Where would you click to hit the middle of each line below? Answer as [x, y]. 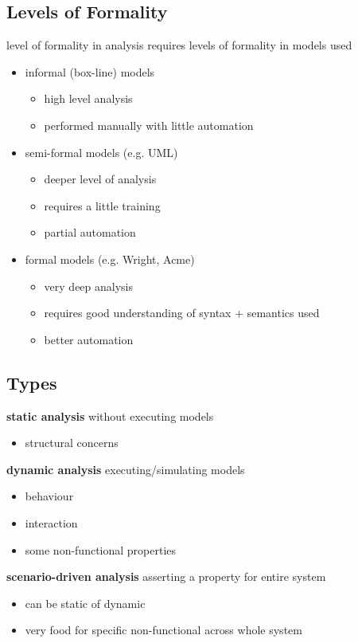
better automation [89, 339]
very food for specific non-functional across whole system [163, 630]
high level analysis [88, 98]
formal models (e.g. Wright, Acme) [110, 259]
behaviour [49, 496]
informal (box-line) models [90, 71]
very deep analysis [89, 286]
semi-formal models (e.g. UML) [101, 152]
